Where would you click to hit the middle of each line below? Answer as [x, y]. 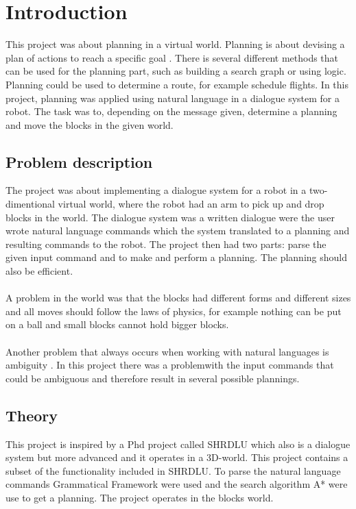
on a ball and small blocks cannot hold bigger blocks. [117, 324]
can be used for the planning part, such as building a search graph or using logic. [176, 71]
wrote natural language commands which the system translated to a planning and [178, 231]
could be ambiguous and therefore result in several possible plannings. [153, 378]
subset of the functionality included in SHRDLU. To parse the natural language [173, 470]
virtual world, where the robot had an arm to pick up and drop [191, 204]
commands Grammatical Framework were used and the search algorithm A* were [177, 484]
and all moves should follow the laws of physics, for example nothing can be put [174, 311]
